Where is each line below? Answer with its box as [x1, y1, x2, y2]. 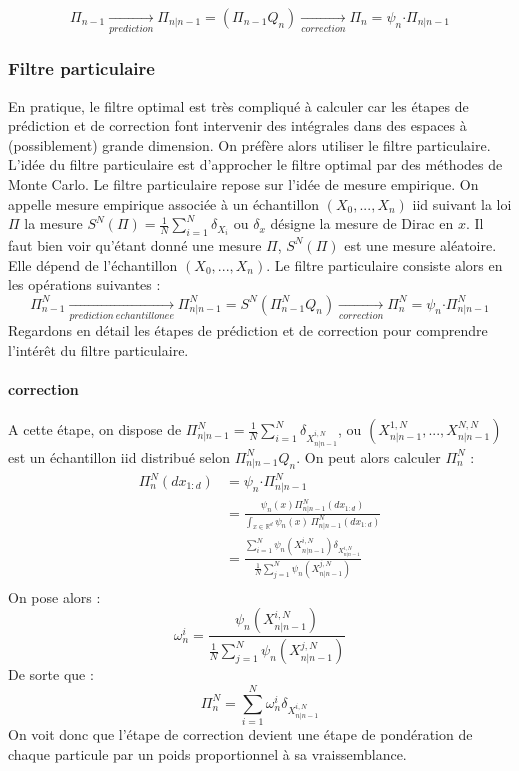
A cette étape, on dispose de [8, 419, 182, 439]
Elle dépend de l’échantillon [8, 254, 178, 275]
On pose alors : [8, 586, 101, 607]
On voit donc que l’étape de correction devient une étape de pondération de [8, 724, 473, 745]
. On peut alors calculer [296, 446, 441, 467]
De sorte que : [8, 664, 94, 685]
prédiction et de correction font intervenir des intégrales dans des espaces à [8, 115, 467, 136]
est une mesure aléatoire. [344, 234, 497, 255]
